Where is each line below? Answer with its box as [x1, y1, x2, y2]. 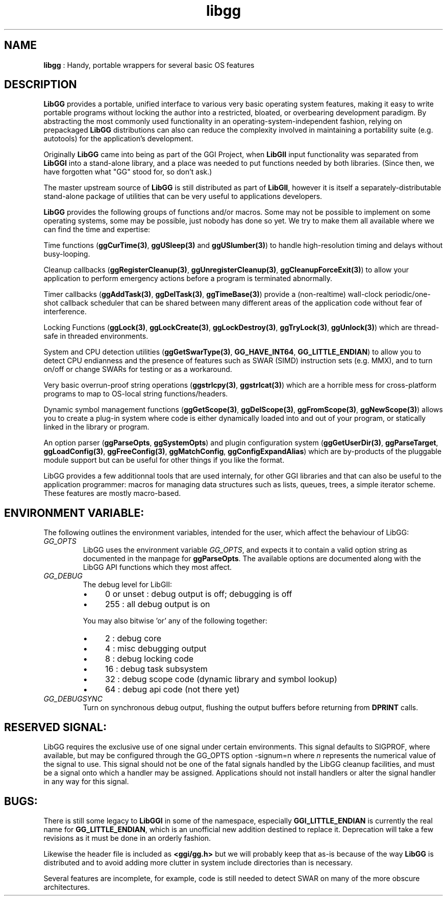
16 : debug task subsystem [105, 664, 208, 674]
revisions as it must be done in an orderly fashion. [43, 833, 211, 842]
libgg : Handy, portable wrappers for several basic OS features [43, 60, 255, 69]
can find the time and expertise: [43, 225, 151, 234]
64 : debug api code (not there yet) [105, 684, 240, 695]
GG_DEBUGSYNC [43, 694, 103, 704]
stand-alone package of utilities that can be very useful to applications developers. [43, 192, 322, 201]
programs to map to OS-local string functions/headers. [43, 389, 228, 398]
